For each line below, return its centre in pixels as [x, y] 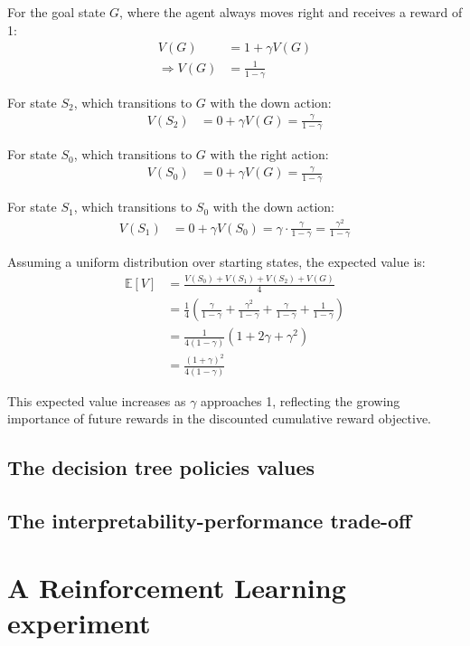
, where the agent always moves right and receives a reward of [291, 12]
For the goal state [56, 12]
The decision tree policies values [161, 467]
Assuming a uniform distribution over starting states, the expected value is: [216, 262]
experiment [79, 622]
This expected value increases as [97, 400]
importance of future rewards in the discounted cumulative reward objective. [220, 418]
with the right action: [269, 154]
